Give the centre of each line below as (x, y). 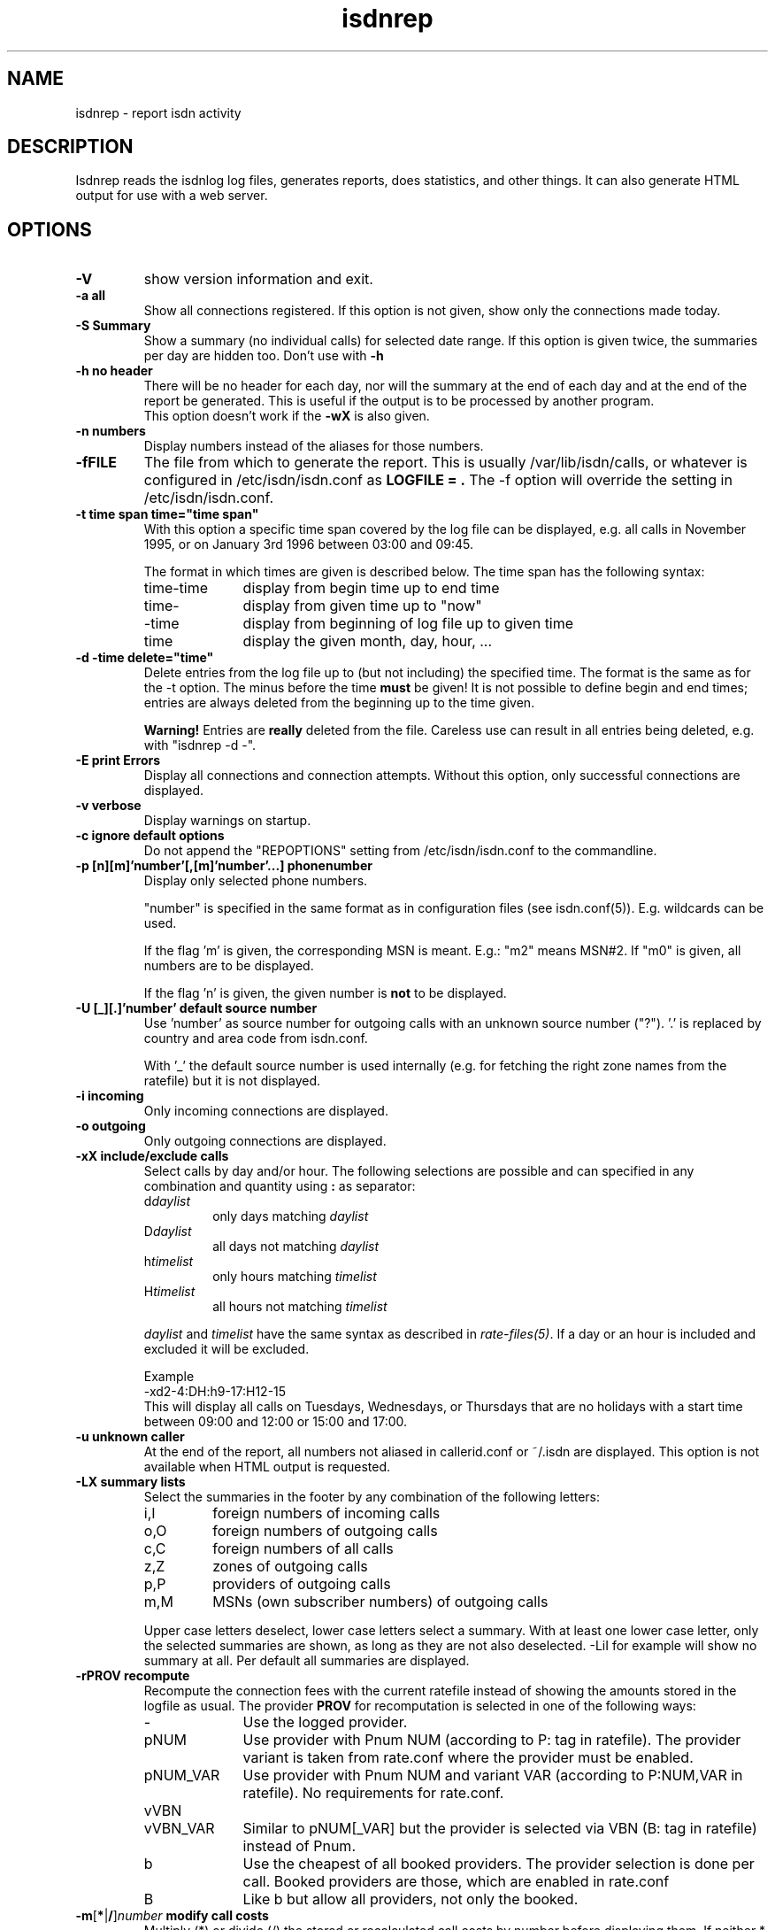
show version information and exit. (258, 279)
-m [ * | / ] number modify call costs (172, 1916)
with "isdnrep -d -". (200, 745)
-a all (91, 296)
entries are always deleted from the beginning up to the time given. (339, 703)
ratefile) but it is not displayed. (232, 1081)
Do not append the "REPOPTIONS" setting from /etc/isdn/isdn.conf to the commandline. (400, 851)
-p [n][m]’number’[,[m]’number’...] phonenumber (224, 866)
